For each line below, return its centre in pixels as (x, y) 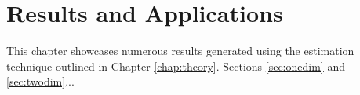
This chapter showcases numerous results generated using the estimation (180, 51)
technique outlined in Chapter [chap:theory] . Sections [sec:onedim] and (176, 66)
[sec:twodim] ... (40, 81)
